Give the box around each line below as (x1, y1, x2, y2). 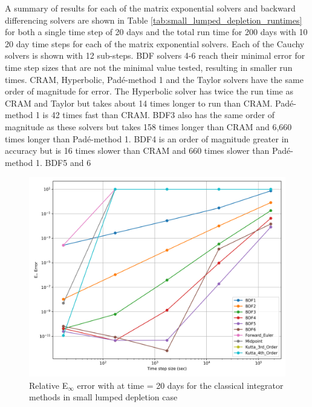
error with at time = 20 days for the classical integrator (77, 379, 284, 391)
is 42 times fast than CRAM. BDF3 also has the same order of (42, 108, 275, 121)
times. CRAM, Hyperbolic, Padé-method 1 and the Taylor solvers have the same (5, 73, 304, 85)
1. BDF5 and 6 (35, 156, 91, 168)
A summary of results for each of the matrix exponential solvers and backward (5, 2, 296, 14)
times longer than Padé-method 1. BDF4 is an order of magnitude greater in (5, 132, 289, 145)
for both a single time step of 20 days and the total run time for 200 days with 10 (5, 25, 308, 38)
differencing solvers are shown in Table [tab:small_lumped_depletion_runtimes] (5, 13, 302, 26)
